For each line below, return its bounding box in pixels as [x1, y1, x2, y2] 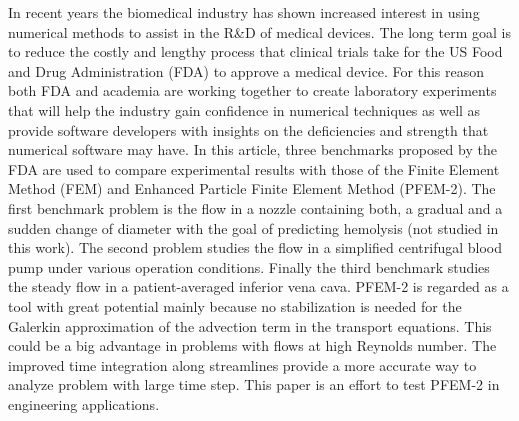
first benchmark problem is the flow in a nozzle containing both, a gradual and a [8, 197, 503, 218]
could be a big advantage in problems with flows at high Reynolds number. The [8, 335, 497, 356]
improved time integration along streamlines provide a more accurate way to [8, 354, 477, 375]
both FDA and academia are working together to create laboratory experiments [8, 80, 497, 101]
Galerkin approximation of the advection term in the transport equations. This [8, 315, 492, 336]
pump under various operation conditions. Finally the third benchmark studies [8, 256, 490, 277]
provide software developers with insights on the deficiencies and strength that [8, 119, 489, 140]
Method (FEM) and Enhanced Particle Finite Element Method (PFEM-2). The [8, 178, 496, 199]
